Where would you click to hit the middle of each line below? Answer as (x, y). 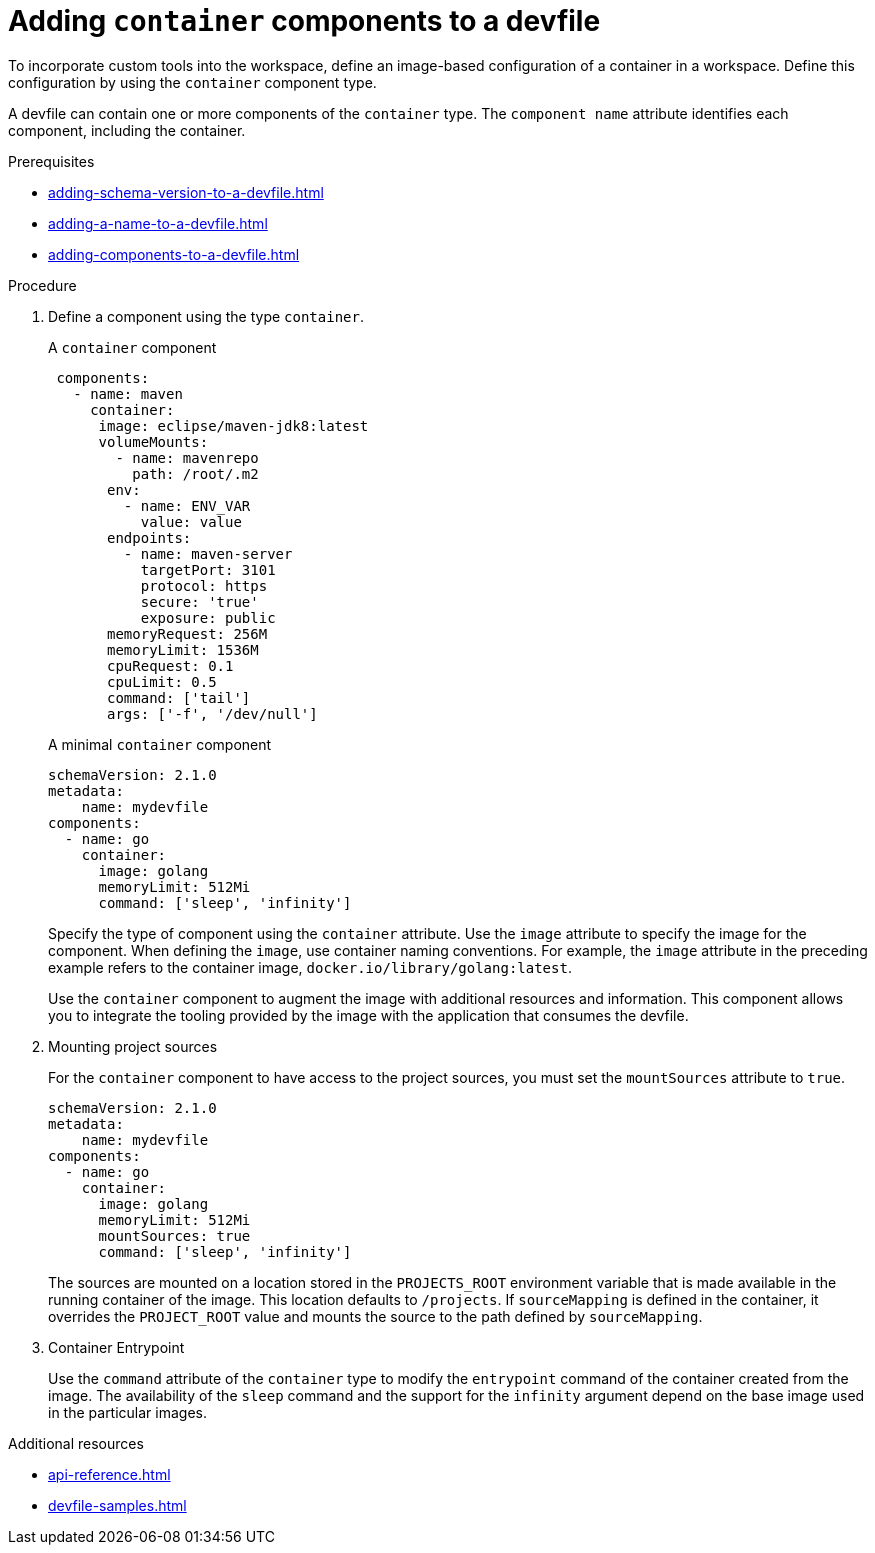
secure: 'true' (199, 601)
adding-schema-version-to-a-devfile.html (186, 192)
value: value (191, 521)
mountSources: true (174, 1235)
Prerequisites (51, 161)
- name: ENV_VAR (187, 505)
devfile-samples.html (117, 1505)
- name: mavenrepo (187, 457)
